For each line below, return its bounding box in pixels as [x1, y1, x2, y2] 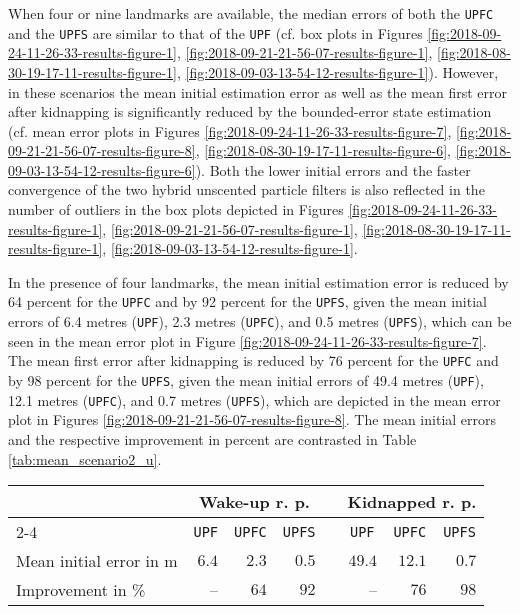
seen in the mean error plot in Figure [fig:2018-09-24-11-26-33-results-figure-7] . [8, 330, 487, 351]
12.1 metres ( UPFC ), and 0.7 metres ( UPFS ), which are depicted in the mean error [8, 389, 501, 410]
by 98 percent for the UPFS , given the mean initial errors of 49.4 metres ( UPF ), [8, 370, 484, 390]
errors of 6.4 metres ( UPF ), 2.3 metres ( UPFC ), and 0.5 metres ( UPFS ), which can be [8, 311, 512, 332]
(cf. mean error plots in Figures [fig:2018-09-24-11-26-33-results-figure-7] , [8, 120, 452, 141]
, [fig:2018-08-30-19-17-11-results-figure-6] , [195, 140, 452, 161]
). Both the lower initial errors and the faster [195, 159, 471, 180]
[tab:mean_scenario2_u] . [8, 448, 162, 469]
